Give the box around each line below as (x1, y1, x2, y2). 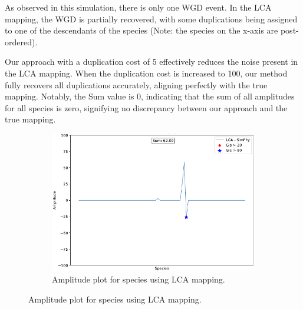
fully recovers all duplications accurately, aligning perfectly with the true (5, 78, 268, 91)
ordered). (5, 35, 38, 48)
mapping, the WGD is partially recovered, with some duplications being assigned (5, 12, 298, 25)
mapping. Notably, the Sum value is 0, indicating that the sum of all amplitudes (5, 90, 295, 102)
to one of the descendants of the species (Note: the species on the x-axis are (5, 24, 278, 36)
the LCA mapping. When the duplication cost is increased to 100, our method (5, 67, 288, 79)
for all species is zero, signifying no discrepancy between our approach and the (5, 101, 288, 114)
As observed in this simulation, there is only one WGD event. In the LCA (5, 1, 272, 13)
